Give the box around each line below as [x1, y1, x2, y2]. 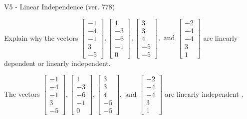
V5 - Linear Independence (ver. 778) [4, 1, 115, 11]
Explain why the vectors [4, 32, 78, 43]
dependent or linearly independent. [4, 58, 111, 68]
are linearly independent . [165, 88, 244, 99]
